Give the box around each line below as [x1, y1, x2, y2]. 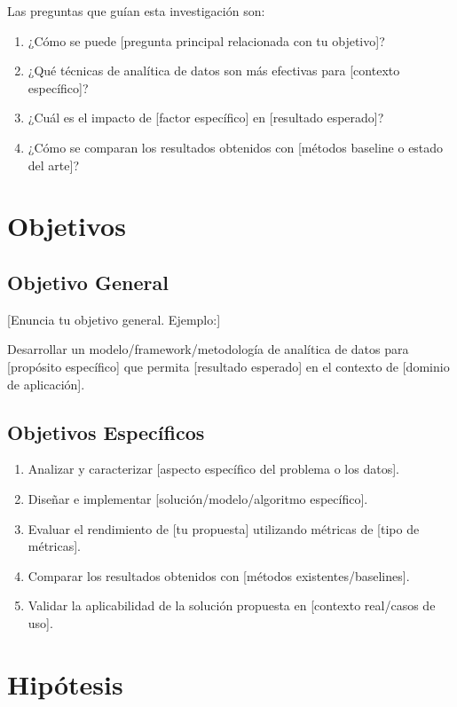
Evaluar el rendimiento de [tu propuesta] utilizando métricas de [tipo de [28, 519, 420, 538]
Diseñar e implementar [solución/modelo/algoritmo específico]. [28, 489, 368, 507]
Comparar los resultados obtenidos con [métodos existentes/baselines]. [28, 566, 410, 585]
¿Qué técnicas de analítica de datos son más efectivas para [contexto [28, 61, 400, 80]
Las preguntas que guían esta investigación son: [7, 2, 265, 20]
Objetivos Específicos [7, 418, 205, 445]
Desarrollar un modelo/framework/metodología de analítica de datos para [7, 340, 409, 358]
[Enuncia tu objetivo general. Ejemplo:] [7, 310, 221, 328]
